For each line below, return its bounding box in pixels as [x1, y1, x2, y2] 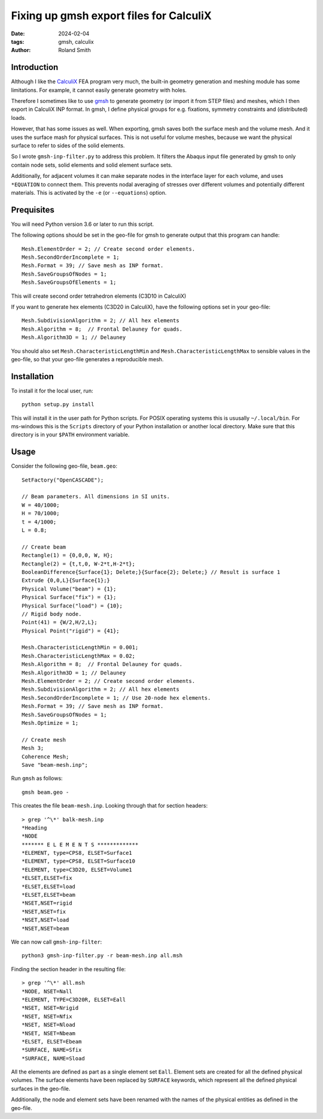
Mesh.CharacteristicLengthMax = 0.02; [22, 652, 136, 659]
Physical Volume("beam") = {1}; [22, 585, 117, 592]
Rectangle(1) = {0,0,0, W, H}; [22, 552, 114, 559]
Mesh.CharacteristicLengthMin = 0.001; [22, 644, 139, 651]
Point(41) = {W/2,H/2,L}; [22, 619, 98, 626]
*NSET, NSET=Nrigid [22, 1005, 79, 1012]
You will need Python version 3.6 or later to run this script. [11, 220, 154, 228]
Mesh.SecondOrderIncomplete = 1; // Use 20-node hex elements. [22, 694, 211, 701]
